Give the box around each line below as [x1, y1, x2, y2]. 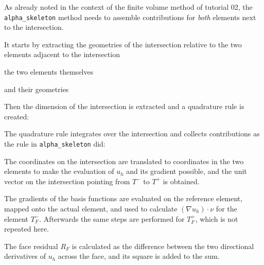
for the [216, 203, 237, 214]
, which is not [195, 213, 238, 224]
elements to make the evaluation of [4, 166, 114, 176]
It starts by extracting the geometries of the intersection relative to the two [4, 39, 242, 49]
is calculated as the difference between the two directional [72, 240, 254, 251]
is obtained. [163, 175, 200, 186]
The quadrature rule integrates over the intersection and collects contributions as [4, 128, 260, 139]
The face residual [4, 240, 58, 251]
